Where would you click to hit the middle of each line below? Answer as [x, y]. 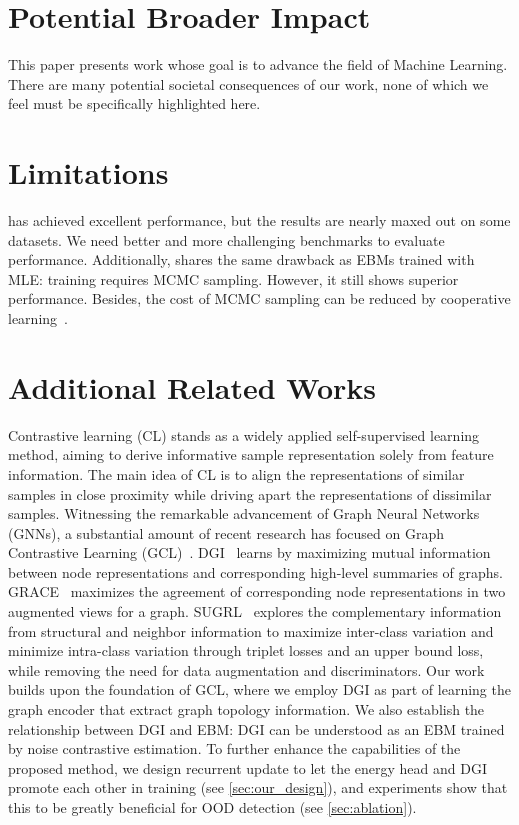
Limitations [88, 172]
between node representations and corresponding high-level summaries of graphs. [255, 571]
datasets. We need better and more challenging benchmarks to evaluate [226, 239]
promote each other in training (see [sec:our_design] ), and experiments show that [258, 787]
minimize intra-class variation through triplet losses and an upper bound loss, [246, 650]
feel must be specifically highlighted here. [134, 103]
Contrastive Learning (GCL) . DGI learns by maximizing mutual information [249, 552]
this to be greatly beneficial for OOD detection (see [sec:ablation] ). [212, 807]
